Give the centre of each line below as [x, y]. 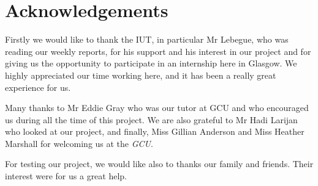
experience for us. [38, 87]
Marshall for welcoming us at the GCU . [79, 143]
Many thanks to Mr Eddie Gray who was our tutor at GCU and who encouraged [157, 108]
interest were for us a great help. [66, 176]
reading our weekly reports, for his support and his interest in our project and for [158, 51]
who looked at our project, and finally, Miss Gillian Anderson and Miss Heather [155, 131]
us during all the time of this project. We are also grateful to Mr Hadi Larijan [151, 119]
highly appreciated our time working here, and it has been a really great [141, 75]
